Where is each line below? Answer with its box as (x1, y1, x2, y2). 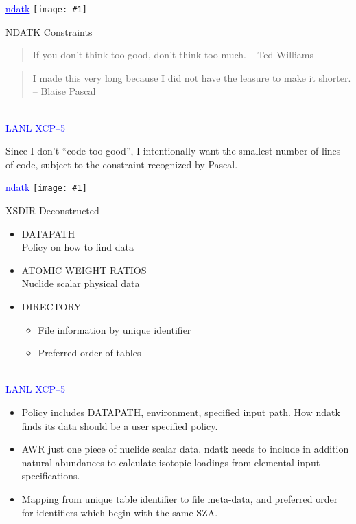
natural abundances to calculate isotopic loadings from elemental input (21, 455, 320, 469)
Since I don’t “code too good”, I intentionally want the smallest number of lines (5, 144, 341, 158)
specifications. (21, 468, 80, 483)
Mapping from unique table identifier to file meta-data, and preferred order (21, 491, 338, 505)
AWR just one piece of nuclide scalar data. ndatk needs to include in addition (21, 442, 349, 456)
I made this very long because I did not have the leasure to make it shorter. (32, 70, 351, 84)
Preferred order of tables (38, 345, 141, 360)
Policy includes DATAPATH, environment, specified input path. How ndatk (21, 405, 340, 419)
